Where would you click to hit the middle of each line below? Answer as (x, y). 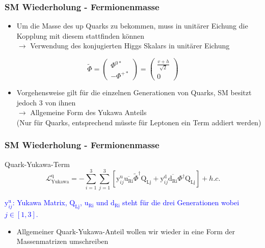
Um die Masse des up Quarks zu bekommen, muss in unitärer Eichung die (132, 26)
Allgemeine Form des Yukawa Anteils (88, 112)
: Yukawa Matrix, (40, 202)
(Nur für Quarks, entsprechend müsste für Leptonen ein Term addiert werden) (139, 122)
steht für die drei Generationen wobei (181, 202)
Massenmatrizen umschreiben (62, 241)
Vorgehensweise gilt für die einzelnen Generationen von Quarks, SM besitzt (134, 92)
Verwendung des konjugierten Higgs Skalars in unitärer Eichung (130, 46)
